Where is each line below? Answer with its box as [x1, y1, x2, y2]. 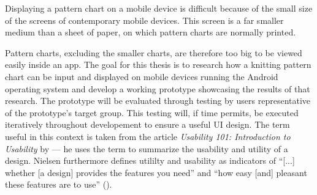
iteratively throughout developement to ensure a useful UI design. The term [5, 118, 290, 131]
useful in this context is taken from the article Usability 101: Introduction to [5, 130, 291, 142]
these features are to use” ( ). [5, 178, 112, 191]
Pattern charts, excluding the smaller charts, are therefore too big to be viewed [5, 46, 302, 59]
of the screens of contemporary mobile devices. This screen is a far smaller [5, 13, 284, 26]
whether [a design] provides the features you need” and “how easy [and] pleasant [5, 166, 307, 178]
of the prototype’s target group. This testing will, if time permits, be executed [5, 106, 299, 119]
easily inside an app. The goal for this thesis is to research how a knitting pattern [5, 58, 311, 71]
